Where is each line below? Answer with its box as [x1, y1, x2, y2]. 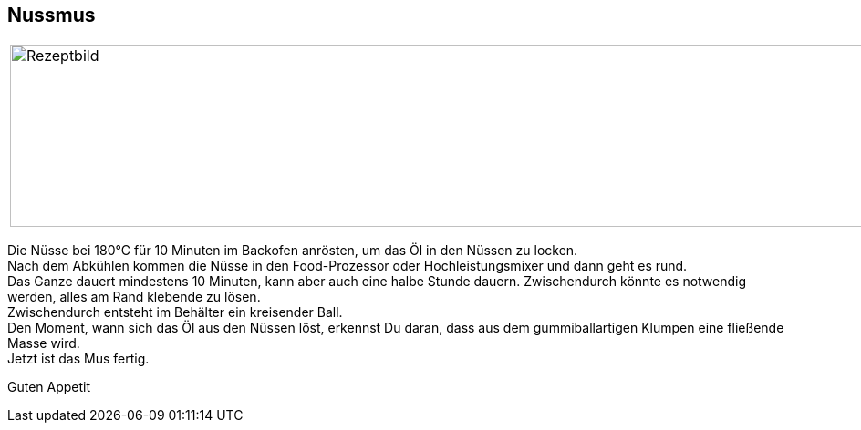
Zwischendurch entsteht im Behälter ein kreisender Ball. [7, 304, 343, 321]
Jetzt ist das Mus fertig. [7, 351, 150, 367]
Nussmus [7, 4, 96, 26]
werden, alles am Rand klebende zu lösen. [7, 289, 261, 305]
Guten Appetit [7, 379, 91, 395]
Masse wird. [7, 335, 80, 352]
